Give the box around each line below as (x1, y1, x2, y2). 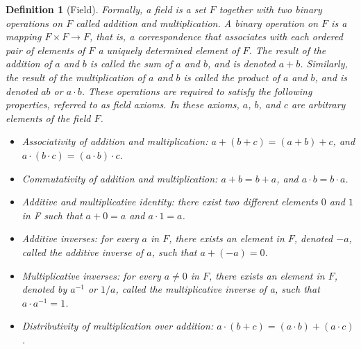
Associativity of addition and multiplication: (22, 134, 208, 148)
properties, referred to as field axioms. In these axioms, (6, 97, 240, 112)
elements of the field (6, 110, 91, 125)
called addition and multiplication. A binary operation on (76, 15, 319, 30)
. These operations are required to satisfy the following (81, 83, 312, 98)
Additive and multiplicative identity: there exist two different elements (22, 194, 318, 209)
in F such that (22, 207, 83, 222)
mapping (6, 29, 42, 44)
